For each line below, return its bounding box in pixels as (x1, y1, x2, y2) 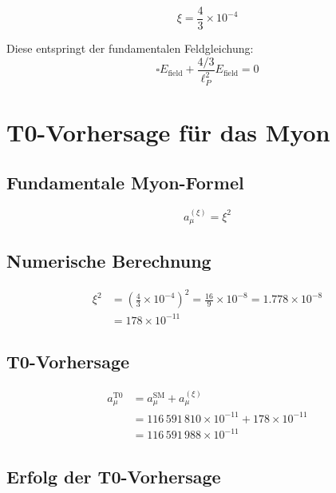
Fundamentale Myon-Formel (6, 170, 244, 195)
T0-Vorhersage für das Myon (6, 115, 330, 148)
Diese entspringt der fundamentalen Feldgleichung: (6, 40, 254, 57)
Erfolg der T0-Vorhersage (6, 463, 221, 488)
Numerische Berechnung (6, 248, 211, 272)
